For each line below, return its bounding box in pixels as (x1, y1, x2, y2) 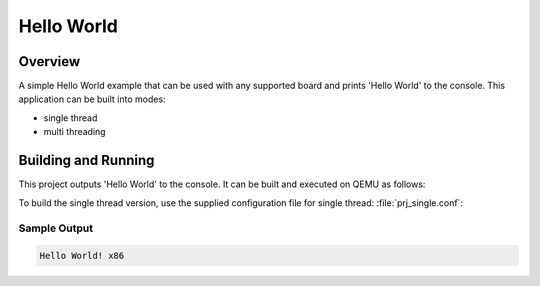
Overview (18, 53, 81, 70)
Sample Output (18, 221, 94, 235)
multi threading (43, 126, 106, 138)
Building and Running (18, 152, 155, 169)
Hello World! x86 (39, 250, 125, 262)
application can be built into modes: (18, 93, 166, 105)
